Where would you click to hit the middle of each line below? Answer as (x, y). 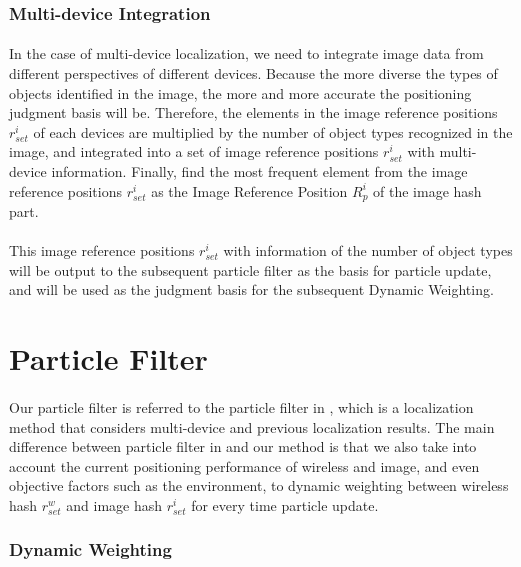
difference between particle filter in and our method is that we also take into (243, 446)
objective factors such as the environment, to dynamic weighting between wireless (259, 485)
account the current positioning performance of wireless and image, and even (244, 465)
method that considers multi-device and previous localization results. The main (252, 426)
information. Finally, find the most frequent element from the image (259, 171)
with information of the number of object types (368, 250)
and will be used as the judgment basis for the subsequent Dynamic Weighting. (251, 289)
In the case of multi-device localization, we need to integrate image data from (246, 53)
